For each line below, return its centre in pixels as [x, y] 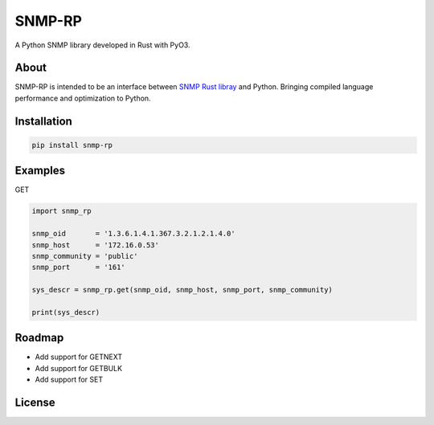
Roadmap [39, 338]
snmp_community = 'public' [85, 256]
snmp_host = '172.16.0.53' [96, 245]
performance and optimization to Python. [83, 98]
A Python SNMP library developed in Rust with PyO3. [102, 45]
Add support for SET [69, 380]
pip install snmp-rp [72, 145]
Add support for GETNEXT [79, 357]
